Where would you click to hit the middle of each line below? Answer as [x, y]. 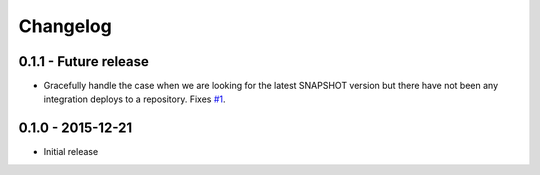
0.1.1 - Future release [84, 61]
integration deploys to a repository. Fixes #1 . [134, 99]
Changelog [65, 26]
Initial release [71, 152]
